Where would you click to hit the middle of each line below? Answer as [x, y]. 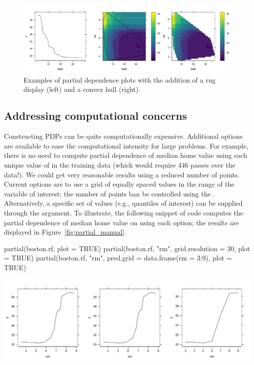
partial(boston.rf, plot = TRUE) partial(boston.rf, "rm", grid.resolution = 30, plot [127, 248]
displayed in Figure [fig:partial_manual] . [65, 232]
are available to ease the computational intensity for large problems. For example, [126, 145]
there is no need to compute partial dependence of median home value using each [126, 155]
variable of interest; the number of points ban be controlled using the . [109, 193]
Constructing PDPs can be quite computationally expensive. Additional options [123, 136]
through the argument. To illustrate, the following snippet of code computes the [124, 212]
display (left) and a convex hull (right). [82, 89]
